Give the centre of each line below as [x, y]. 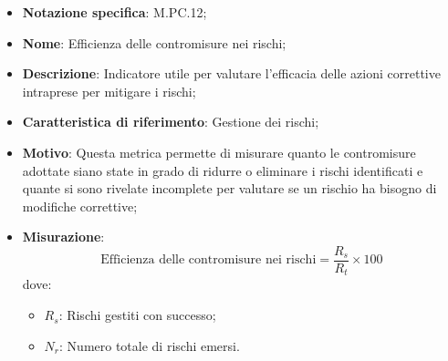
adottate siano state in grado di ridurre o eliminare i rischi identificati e [223, 170]
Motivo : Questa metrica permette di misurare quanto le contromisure [219, 152]
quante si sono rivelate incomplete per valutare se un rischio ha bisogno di [229, 188]
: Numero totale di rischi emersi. [150, 345]
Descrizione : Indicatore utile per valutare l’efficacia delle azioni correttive [231, 73]
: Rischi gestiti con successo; [137, 315]
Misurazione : [63, 237]
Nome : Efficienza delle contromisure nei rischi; [154, 42]
